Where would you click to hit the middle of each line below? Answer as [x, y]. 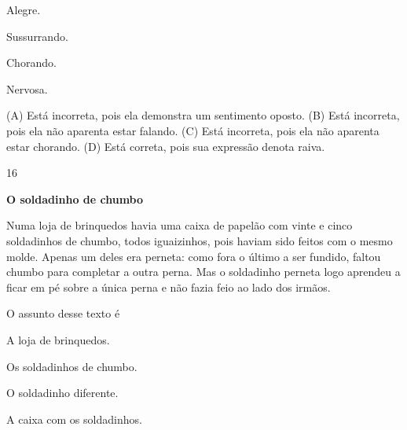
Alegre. [24, 9]
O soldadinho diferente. [62, 393]
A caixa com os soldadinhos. [74, 419]
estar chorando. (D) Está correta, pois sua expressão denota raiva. [166, 146]
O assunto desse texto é [63, 313]
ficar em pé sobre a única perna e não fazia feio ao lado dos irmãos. [169, 287]
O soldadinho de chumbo [75, 198]
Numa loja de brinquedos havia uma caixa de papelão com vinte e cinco [180, 225]
